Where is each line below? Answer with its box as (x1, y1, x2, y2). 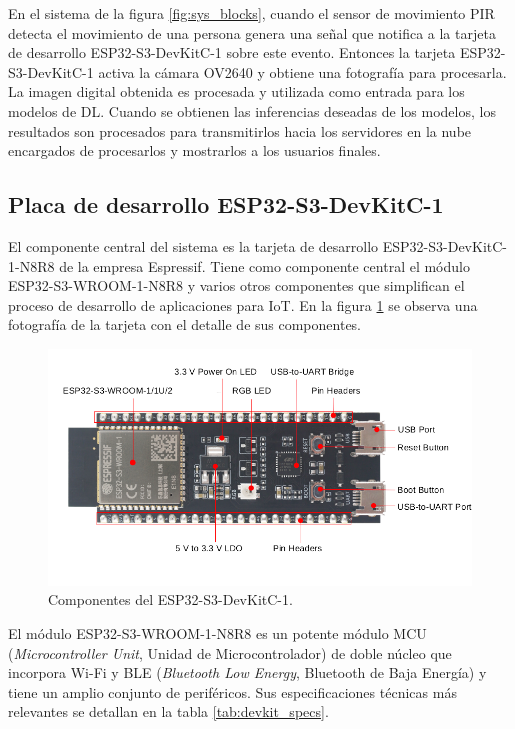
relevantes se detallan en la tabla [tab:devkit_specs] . (8, 701, 329, 722)
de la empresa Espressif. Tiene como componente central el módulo (59, 255, 470, 276)
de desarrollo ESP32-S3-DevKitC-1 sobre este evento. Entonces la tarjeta (8, 42, 456, 63)
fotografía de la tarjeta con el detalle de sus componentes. (8, 314, 362, 335)
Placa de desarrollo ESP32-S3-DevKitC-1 (8, 189, 444, 220)
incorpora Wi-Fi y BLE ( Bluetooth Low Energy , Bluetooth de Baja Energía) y (8, 662, 487, 683)
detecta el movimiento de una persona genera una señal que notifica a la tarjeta (8, 22, 496, 43)
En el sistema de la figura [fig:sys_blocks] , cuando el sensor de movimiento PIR (8, 3, 495, 23)
